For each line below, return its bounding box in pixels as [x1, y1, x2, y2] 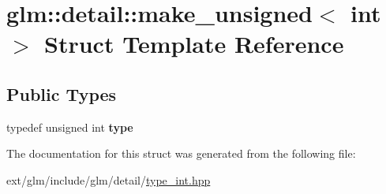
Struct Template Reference [44, 28, 344, 60]
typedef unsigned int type [6, 118, 133, 135]
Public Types [6, 81, 117, 106]
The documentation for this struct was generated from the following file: [6, 145, 356, 162]
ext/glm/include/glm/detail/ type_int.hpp [6, 171, 211, 188]
